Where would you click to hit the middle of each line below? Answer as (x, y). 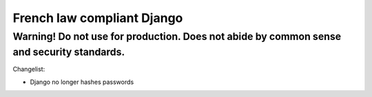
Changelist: (29, 69)
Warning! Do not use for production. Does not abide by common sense (177, 36)
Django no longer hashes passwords (82, 82)
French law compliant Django (98, 18)
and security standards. (69, 52)
